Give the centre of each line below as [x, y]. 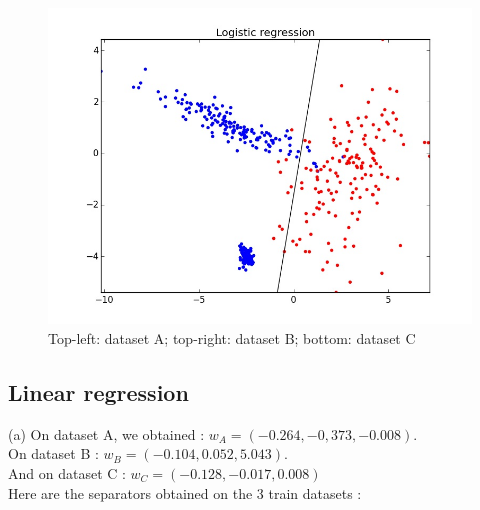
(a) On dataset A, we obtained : [106, 433]
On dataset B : [53, 453]
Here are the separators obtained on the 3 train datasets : [185, 492]
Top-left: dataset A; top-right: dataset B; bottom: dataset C [232, 338]
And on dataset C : [67, 472]
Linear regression [98, 391]
